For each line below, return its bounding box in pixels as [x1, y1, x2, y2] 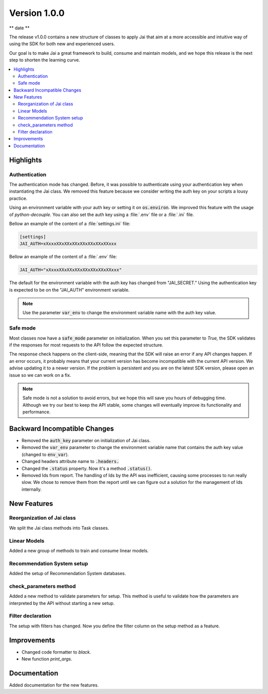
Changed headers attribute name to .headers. [21, 459, 120, 464]
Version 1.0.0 [9, 7, 65, 18]
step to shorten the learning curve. [9, 57, 80, 63]
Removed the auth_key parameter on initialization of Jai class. [21, 437, 151, 443]
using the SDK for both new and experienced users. [9, 41, 115, 47]
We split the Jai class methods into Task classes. [9, 525, 109, 531]
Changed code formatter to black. [21, 649, 91, 655]
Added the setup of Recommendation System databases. [9, 571, 126, 577]
